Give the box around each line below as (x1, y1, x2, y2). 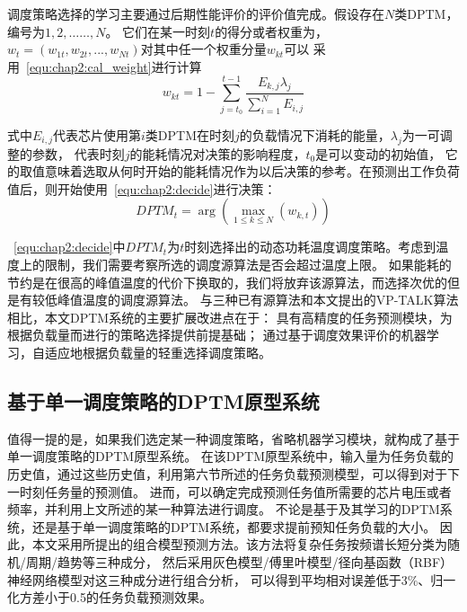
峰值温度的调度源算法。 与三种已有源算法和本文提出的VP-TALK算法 (57, 290, 459, 309)
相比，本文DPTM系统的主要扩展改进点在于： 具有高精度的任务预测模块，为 (7, 307, 453, 326)
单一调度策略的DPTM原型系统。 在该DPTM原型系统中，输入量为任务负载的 (7, 447, 454, 466)
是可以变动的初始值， (315, 144, 442, 163)
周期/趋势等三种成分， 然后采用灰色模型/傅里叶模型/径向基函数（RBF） (25, 553, 454, 571)
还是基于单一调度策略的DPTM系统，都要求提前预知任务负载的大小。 (31, 517, 436, 536)
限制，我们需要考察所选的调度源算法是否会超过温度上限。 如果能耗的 (44, 255, 452, 274)
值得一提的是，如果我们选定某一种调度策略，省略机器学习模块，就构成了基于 (7, 429, 460, 448)
